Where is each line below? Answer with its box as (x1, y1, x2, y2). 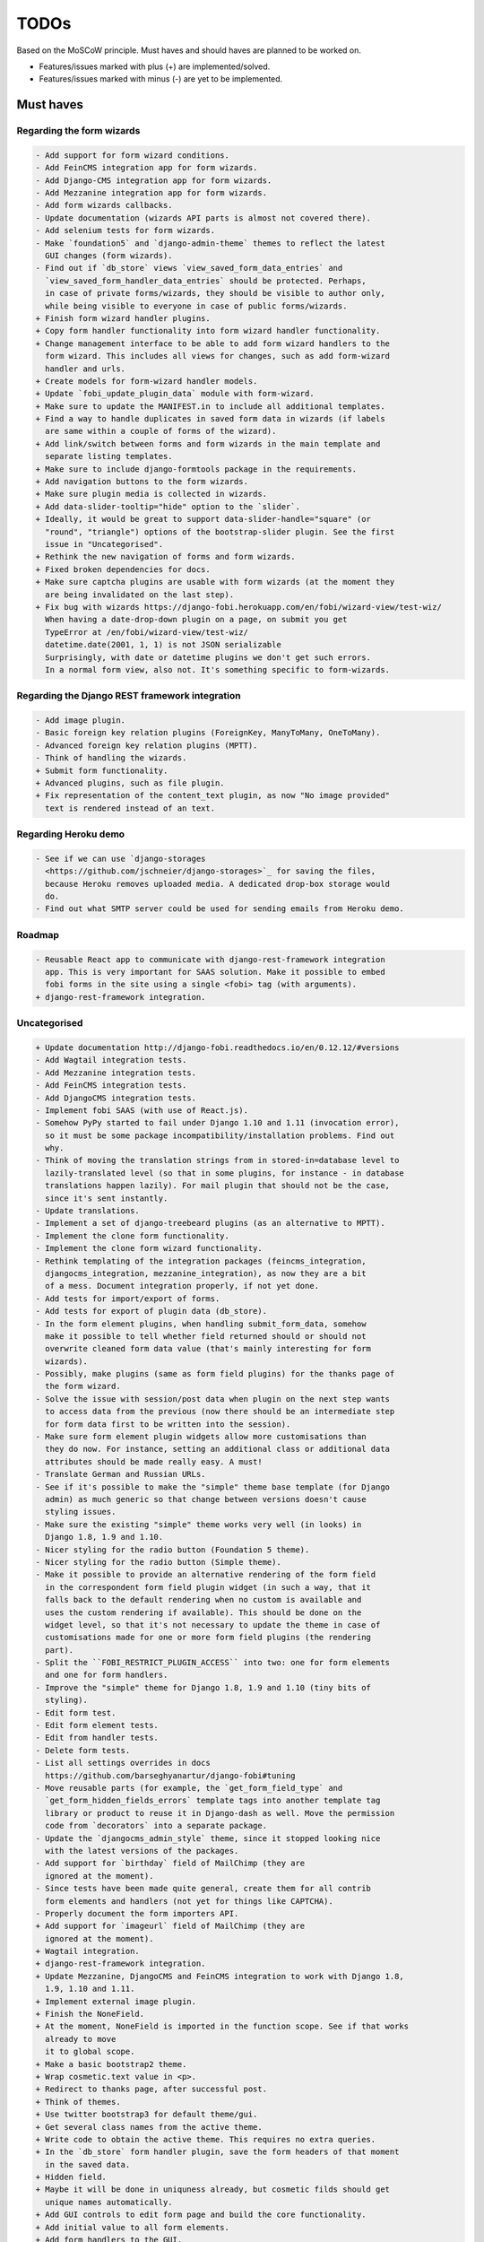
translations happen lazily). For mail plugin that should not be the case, (45, 1180, 390, 1191)
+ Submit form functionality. (35, 765, 169, 776)
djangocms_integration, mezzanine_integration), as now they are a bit (45, 1268, 367, 1278)
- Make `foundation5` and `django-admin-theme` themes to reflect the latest (35, 238, 385, 248)
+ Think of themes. (35, 2097, 121, 2107)
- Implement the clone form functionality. (35, 1230, 230, 1241)
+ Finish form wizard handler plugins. (35, 313, 211, 323)
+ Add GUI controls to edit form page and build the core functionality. (35, 2210, 367, 2220)
